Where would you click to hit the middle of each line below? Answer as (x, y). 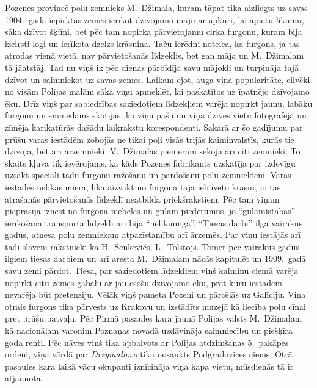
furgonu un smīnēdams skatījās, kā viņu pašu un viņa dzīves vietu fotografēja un (156, 115)
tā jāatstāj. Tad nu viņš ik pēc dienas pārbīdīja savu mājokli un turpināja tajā (152, 67)
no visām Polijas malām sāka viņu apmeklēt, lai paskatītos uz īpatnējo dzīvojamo (157, 91)
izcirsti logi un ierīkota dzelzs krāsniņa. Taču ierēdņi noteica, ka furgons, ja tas (152, 43)
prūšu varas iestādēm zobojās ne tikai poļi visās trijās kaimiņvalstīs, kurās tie (150, 139)
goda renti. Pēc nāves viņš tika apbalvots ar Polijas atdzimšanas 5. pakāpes (147, 342)
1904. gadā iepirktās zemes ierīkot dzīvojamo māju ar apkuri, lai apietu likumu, (155, 19)
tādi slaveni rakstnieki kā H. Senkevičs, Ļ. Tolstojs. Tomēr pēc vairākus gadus (152, 246)
